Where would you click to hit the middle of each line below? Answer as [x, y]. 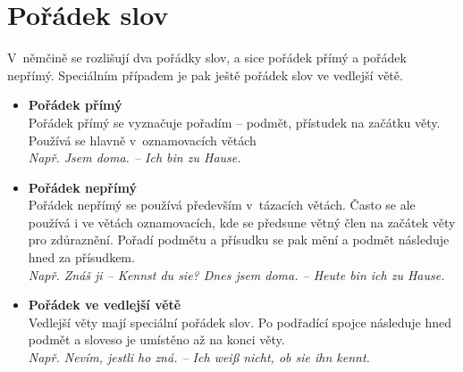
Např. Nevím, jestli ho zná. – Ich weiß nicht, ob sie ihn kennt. [199, 357]
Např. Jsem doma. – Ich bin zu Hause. [135, 157]
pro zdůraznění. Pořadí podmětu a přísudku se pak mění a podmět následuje [239, 240]
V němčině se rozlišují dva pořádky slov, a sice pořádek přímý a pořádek [207, 58]
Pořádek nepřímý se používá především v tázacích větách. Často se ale [222, 205]
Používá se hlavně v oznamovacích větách [142, 140]
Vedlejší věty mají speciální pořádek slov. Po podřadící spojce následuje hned [240, 322]
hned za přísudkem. [81, 257]
